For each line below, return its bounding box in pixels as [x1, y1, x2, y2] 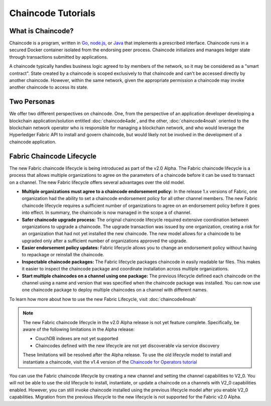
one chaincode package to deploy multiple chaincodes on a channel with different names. [22, 287, 208, 293]
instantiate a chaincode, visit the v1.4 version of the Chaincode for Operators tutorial [23, 359, 198, 365]
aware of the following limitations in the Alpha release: [23, 326, 135, 332]
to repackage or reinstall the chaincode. [22, 252, 104, 258]
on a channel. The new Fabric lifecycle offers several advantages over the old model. [9, 179, 185, 185]
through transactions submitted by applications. [9, 54, 108, 60]
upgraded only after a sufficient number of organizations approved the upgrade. [22, 238, 188, 244]
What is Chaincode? [9, 27, 74, 35]
